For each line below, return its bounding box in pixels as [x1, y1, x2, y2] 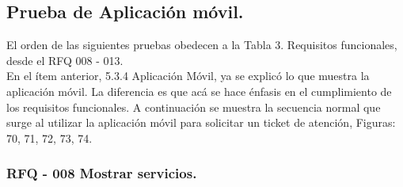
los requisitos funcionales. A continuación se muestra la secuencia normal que [6, 98, 381, 115]
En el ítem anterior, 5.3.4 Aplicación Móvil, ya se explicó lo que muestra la [6, 67, 370, 84]
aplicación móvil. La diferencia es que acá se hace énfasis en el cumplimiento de [6, 82, 392, 99]
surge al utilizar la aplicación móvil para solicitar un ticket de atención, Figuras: [6, 114, 396, 131]
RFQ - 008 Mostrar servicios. [6, 163, 197, 183]
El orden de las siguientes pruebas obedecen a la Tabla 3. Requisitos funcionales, [6, 36, 397, 53]
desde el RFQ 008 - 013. [6, 52, 124, 68]
